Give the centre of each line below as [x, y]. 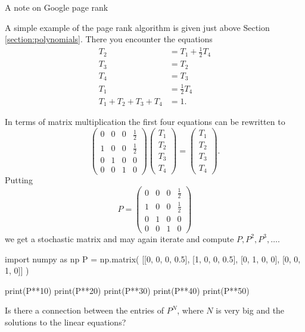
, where [190, 310]
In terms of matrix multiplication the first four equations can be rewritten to [145, 121]
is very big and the [250, 310]
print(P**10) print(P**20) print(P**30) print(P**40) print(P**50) [127, 290]
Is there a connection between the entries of [84, 310]
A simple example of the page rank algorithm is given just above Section [137, 27]
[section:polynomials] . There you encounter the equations [109, 39]
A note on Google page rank [57, 7]
